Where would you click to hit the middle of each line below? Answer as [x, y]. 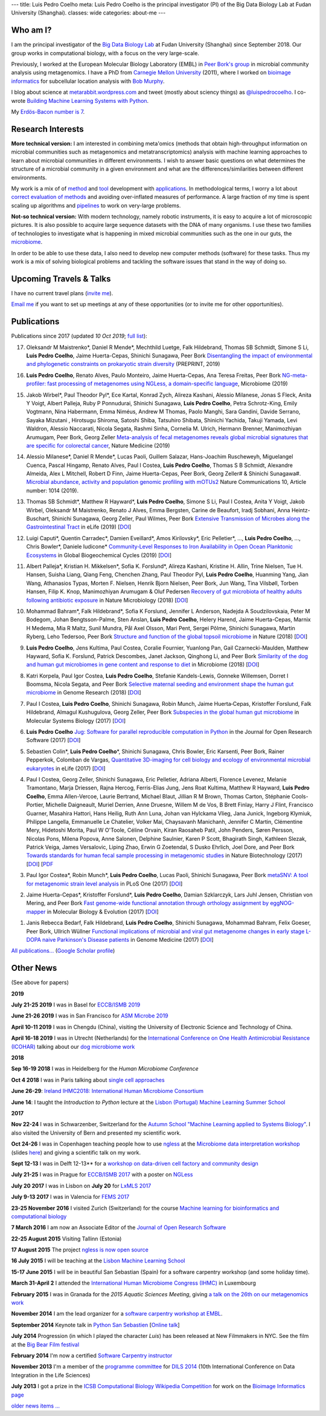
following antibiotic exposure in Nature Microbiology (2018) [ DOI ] [107, 600]
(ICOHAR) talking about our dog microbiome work [73, 1046]
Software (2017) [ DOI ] [53, 740]
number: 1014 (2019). [52, 491]
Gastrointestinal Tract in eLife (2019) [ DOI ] [79, 527]
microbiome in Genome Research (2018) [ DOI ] [84, 693]
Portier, [35, 805]
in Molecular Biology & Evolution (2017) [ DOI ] [103, 912]
